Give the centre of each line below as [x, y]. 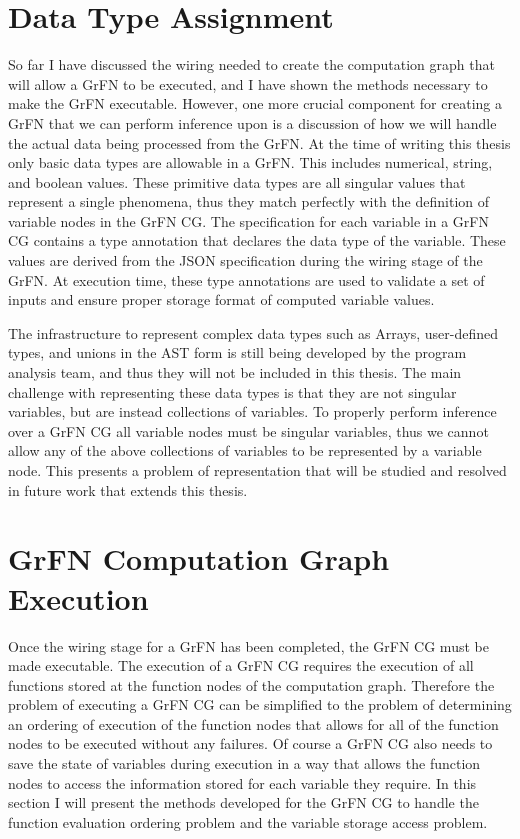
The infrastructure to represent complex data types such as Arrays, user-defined [253, 332]
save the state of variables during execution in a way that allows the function [244, 763]
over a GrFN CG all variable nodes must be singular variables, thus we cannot [248, 430]
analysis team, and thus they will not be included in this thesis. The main [235, 372]
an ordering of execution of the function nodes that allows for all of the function [253, 723]
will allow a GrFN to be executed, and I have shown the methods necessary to [248, 83]
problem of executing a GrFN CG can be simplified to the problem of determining [260, 704]
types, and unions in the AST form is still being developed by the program [237, 352]
